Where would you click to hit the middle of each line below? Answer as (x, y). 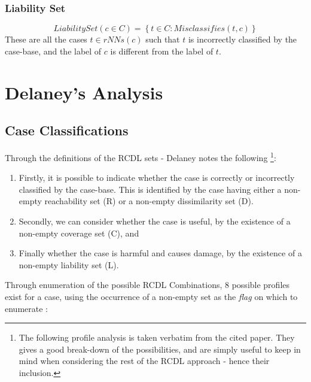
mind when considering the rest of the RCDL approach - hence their (144, 361)
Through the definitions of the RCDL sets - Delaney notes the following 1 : (141, 156)
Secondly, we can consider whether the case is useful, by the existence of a (155, 221)
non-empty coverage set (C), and (79, 233)
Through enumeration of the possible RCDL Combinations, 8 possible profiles (147, 285)
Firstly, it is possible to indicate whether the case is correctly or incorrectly (157, 178)
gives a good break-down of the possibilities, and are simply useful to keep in (160, 349)
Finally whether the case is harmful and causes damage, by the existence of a (160, 253)
